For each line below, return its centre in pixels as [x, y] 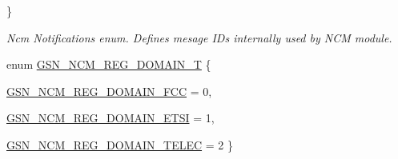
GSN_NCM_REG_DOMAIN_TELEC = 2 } [120, 144]
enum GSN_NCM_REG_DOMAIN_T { [109, 64]
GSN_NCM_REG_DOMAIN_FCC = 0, [109, 91]
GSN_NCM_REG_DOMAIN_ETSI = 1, [111, 118]
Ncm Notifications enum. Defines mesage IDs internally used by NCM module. [199, 37]
